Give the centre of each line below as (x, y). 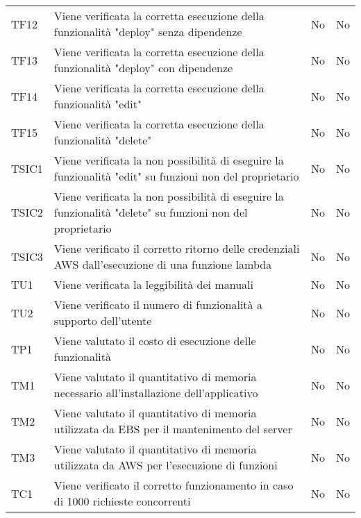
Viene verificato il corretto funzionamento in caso (174, 485)
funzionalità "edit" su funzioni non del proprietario (176, 176)
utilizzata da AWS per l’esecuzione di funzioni (166, 465)
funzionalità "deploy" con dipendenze (143, 68)
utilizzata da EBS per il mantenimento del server (173, 429)
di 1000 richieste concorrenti (122, 501)
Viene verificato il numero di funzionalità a (158, 304)
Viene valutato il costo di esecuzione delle (155, 341)
